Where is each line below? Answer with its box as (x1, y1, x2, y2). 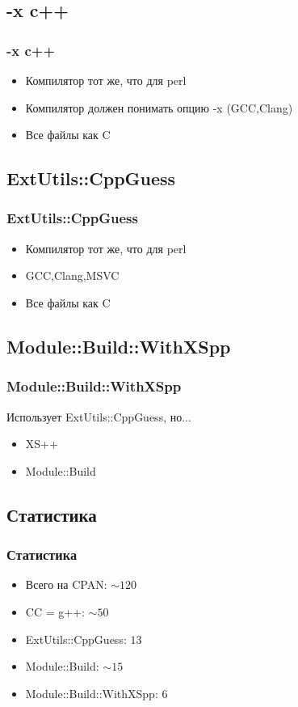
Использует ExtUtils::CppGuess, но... (6, 408, 191, 425)
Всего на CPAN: (25, 576, 107, 593)
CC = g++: (25, 603, 85, 620)
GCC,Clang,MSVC (25, 267, 120, 284)
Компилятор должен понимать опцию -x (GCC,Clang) (25, 99, 293, 116)
